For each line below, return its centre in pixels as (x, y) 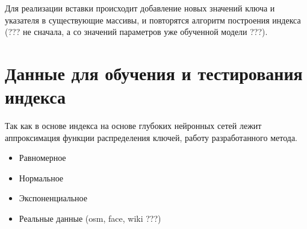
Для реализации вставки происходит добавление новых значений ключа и (140, 8)
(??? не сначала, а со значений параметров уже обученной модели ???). (136, 32)
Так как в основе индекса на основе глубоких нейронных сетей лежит (133, 126)
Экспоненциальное (53, 198)
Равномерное (42, 158)
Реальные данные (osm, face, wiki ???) (90, 218)
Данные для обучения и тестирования (154, 73)
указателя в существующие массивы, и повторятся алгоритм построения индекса (153, 20)
